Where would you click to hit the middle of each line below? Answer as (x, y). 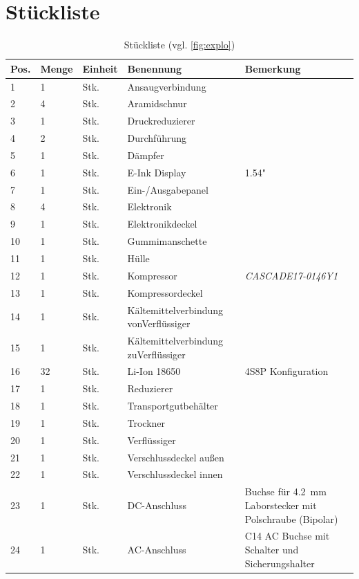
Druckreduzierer (161, 121)
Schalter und (272, 549)
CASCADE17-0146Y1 (291, 275)
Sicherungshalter (280, 563)
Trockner (146, 422)
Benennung (155, 68)
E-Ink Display (157, 172)
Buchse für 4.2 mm (285, 491)
